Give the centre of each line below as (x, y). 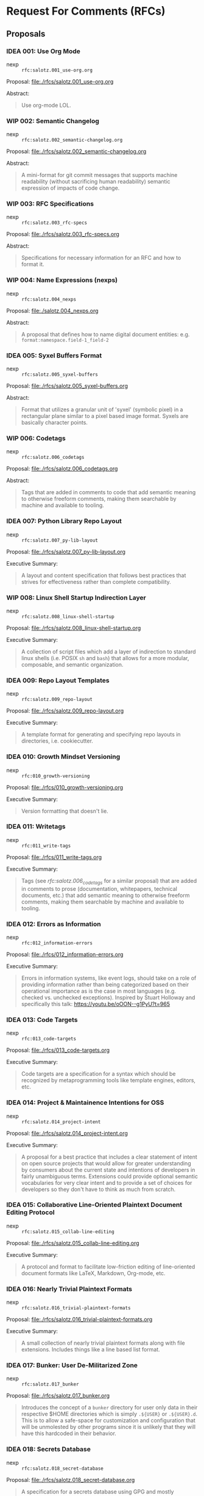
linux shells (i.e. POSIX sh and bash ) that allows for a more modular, (105, 658)
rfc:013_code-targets (49, 1039)
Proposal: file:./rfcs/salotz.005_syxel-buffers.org (67, 386)
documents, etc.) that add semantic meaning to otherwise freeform (105, 895)
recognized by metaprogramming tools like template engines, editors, (108, 1081)
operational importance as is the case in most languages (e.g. (99, 991)
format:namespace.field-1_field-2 (65, 340)
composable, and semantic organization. (72, 664)
